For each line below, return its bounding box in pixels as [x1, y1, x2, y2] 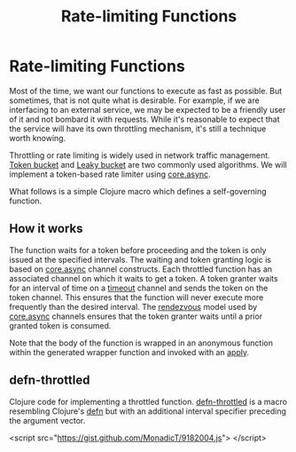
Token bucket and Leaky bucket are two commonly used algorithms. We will [9, 159, 287, 170]
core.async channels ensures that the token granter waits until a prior [9, 311, 263, 321]
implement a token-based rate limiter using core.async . [9, 169, 211, 179]
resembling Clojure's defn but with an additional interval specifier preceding [9, 406, 286, 416]
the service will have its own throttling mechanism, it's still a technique [9, 123, 267, 134]
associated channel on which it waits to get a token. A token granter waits [9, 273, 278, 283]
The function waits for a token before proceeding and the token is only [9, 244, 267, 255]
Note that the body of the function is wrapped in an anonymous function [9, 337, 273, 348]
